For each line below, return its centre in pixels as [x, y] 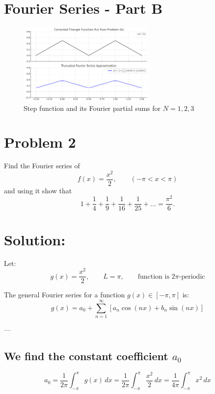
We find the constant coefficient [86, 356]
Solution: [35, 239]
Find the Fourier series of [42, 165]
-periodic [192, 276]
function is [153, 276]
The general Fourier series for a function [65, 295]
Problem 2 [40, 142]
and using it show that [38, 190]
